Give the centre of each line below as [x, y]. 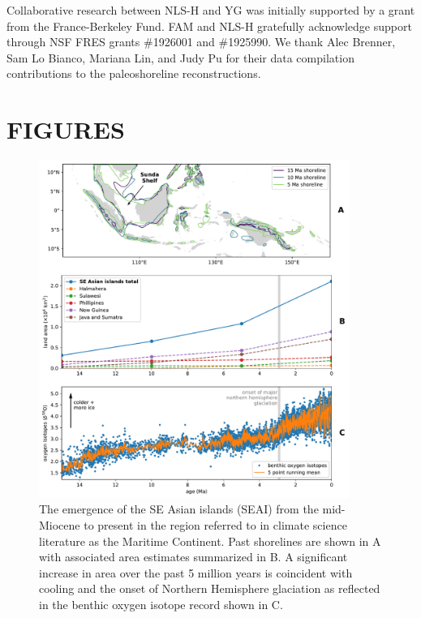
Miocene [60, 524]
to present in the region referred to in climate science [215, 524]
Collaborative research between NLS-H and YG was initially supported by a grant [211, 10]
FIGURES [66, 129]
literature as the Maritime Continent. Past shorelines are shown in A [210, 541]
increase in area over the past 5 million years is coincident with [196, 572]
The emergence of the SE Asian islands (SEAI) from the [179, 509]
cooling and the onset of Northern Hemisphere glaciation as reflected [210, 588]
